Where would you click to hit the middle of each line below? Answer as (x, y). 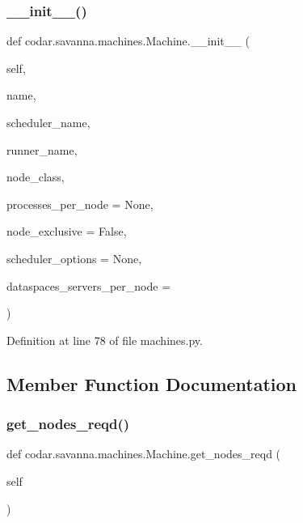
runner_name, (42, 149)
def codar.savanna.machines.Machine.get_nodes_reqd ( (144, 454)
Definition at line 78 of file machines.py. (105, 340)
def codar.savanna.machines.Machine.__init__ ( (128, 41)
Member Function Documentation (152, 383)
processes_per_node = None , (80, 204)
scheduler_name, (48, 122)
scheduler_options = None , (74, 258)
